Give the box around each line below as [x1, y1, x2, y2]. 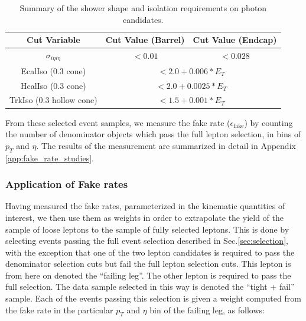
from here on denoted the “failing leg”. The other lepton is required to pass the [5, 269, 291, 281]
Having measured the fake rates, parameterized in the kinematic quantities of [5, 200, 285, 212]
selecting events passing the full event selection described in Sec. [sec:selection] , [5, 234, 288, 247]
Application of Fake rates [5, 177, 128, 191]
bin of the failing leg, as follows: [149, 303, 265, 316]
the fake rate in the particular [5, 303, 113, 316]
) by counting [244, 116, 293, 128]
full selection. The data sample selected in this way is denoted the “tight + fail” [5, 280, 295, 293]
